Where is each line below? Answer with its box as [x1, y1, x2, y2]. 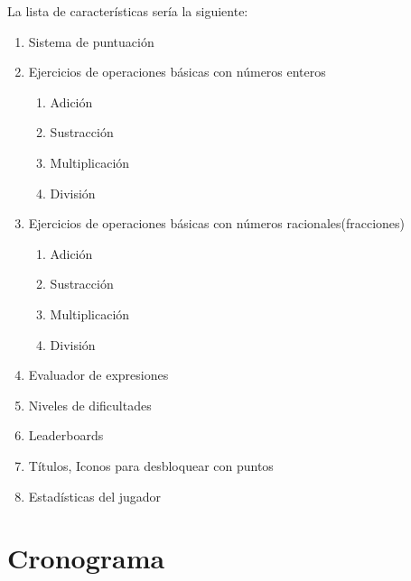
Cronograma [7, 539, 165, 576]
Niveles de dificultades [28, 395, 152, 414]
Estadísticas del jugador [28, 486, 162, 505]
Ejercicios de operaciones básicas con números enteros [28, 62, 326, 81]
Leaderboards [28, 426, 104, 445]
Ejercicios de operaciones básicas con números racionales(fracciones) [28, 214, 406, 233]
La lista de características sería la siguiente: [7, 2, 248, 20]
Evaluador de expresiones [28, 365, 169, 384]
